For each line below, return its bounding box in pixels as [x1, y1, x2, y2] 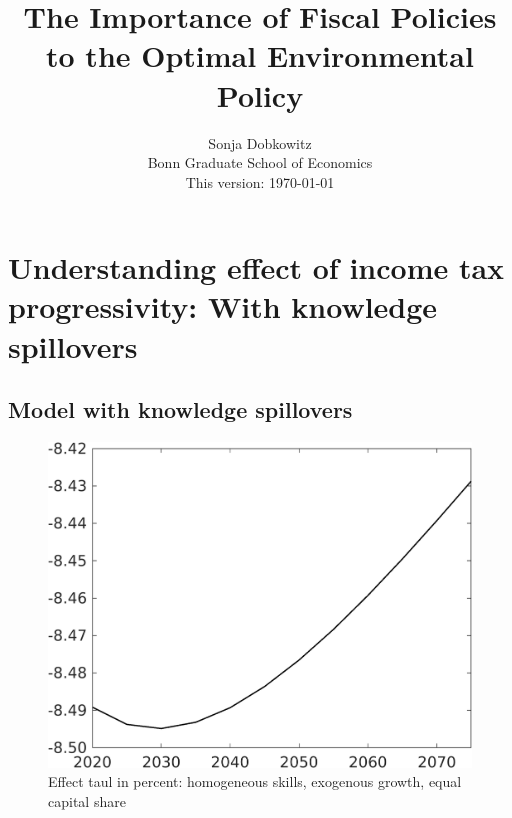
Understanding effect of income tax [8, 247, 505, 288]
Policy [216, 74, 304, 115]
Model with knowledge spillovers [8, 394, 353, 425]
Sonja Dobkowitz [208, 132, 312, 153]
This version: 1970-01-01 [185, 171, 335, 192]
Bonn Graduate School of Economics [147, 152, 373, 173]
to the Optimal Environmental [46, 35, 474, 76]
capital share [48, 791, 126, 811]
